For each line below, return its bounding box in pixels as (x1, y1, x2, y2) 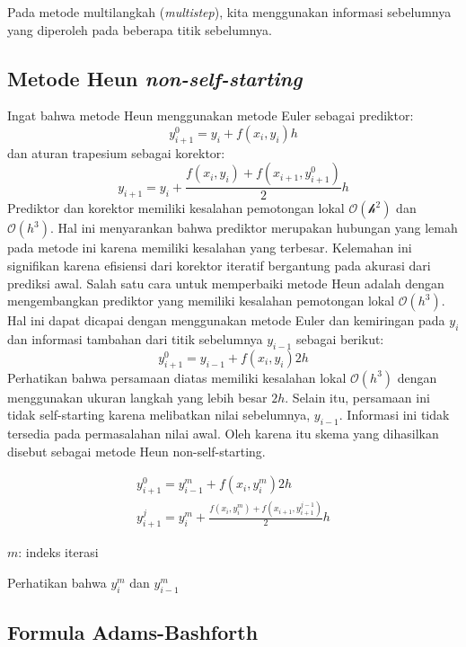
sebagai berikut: (295, 329, 384, 348)
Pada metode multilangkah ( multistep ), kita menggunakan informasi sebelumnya (7, 3, 452, 21)
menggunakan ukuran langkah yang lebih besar (7, 387, 268, 406)
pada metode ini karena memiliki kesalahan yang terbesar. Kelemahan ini (7, 238, 412, 257)
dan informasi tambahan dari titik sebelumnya (7, 329, 263, 348)
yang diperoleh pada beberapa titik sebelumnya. (7, 20, 272, 39)
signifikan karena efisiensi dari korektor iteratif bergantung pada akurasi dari (7, 256, 431, 274)
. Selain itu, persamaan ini (285, 387, 430, 406)
